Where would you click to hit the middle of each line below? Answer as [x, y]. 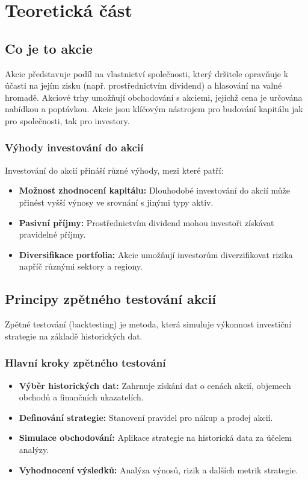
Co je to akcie [49, 48]
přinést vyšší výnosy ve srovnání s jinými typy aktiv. [116, 202]
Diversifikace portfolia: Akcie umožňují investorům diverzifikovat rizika [156, 254]
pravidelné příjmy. [52, 234]
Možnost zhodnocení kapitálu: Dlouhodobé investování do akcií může [154, 190]
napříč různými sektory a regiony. [81, 266]
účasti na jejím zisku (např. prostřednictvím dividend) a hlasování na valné [143, 85]
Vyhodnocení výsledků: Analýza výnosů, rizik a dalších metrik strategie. [159, 469]
